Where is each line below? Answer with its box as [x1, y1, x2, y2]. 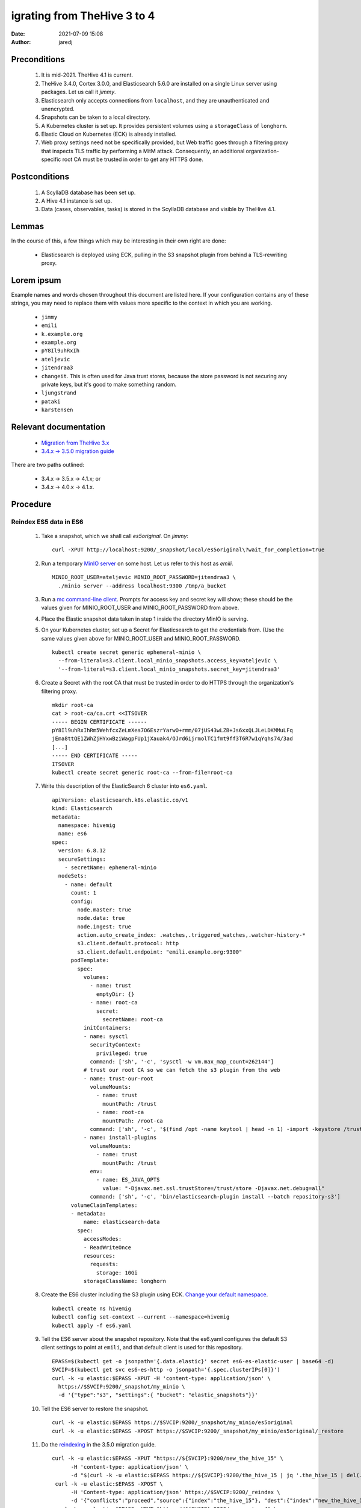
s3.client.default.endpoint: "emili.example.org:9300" [77, 948, 242, 955]
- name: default [64, 881, 113, 888]
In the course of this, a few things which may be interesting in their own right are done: [11, 237, 226, 244]
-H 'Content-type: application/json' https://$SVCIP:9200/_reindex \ [70, 1489, 280, 1495]
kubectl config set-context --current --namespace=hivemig [52, 1314, 230, 1320]
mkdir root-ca [52, 702, 93, 708]
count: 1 [70, 890, 97, 896]
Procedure [11, 499, 52, 509]
